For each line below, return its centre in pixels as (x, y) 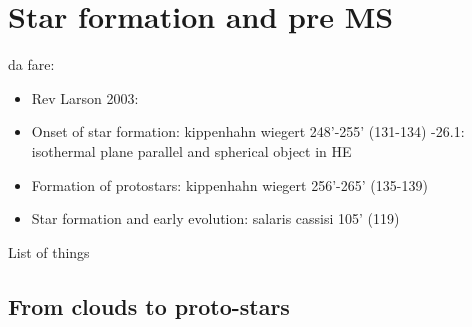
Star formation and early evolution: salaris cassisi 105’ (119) (215, 218)
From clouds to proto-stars (149, 305)
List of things (49, 251)
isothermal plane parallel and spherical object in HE (191, 150)
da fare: (31, 64)
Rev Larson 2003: (85, 97)
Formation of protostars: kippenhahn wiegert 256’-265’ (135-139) (229, 184)
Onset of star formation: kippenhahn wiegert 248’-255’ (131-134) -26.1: (248, 131)
